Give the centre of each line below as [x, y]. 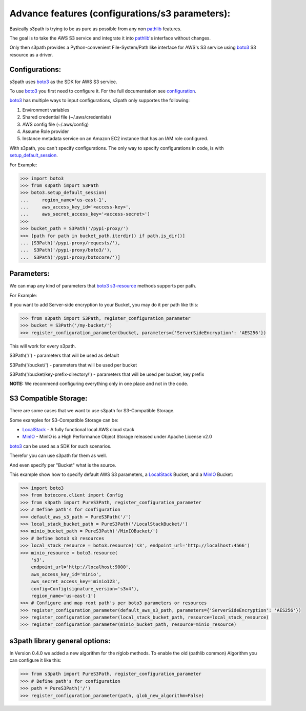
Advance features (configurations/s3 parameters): [120, 13]
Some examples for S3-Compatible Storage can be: [64, 420]
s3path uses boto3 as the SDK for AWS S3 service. [63, 82]
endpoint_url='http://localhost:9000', [81, 567]
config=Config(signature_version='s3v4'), [85, 589]
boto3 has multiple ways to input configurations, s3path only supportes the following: [100, 101]
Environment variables [46, 110]
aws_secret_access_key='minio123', [76, 582]
